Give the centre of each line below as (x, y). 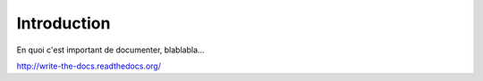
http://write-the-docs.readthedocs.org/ (89, 66)
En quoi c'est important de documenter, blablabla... (110, 50)
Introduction (64, 23)
